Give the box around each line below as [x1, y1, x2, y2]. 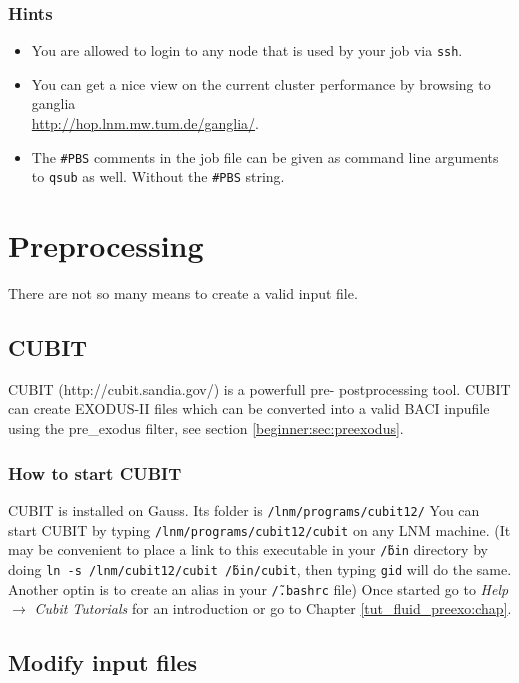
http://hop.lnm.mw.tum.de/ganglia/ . [31, 113, 259, 134]
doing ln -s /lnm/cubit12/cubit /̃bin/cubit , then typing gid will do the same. [8, 558, 512, 579]
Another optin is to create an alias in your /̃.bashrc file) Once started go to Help [8, 578, 509, 599]
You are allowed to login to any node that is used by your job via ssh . [31, 40, 463, 61]
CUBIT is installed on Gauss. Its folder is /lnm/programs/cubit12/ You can [8, 499, 480, 520]
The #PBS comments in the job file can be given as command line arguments [31, 146, 499, 167]
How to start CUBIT [8, 460, 182, 485]
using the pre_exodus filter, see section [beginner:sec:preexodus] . [8, 418, 404, 439]
